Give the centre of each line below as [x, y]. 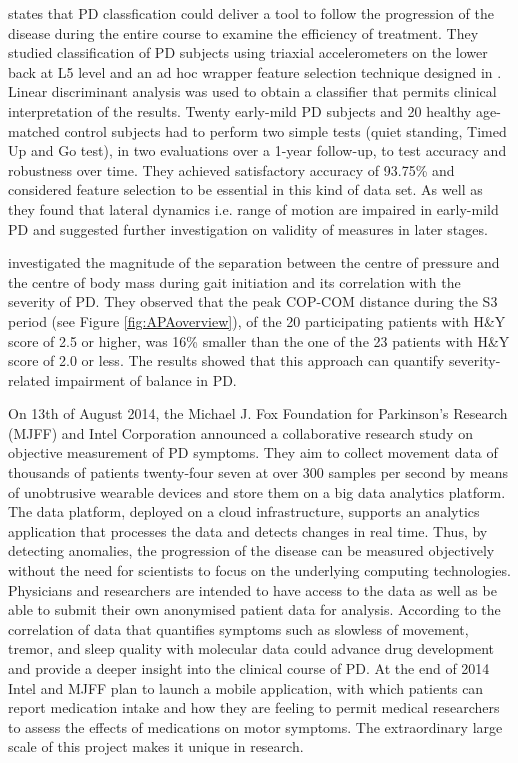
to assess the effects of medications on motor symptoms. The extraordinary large [255, 726]
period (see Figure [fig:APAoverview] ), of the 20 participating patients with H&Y [257, 320]
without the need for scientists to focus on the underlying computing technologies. [259, 570]
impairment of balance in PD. [145, 379]
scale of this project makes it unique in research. [156, 746]
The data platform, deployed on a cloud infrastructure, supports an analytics [244, 511]
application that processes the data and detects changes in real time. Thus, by [248, 530]
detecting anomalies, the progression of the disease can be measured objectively [251, 550]
